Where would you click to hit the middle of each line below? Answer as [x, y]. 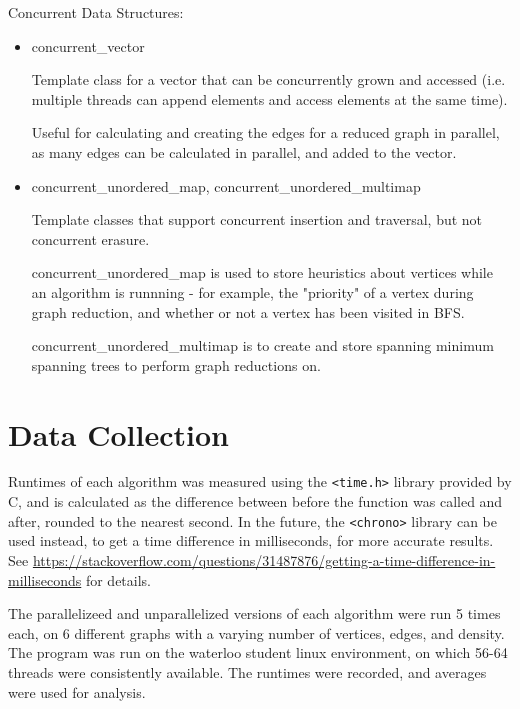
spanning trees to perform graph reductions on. [176, 364]
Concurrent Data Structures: [96, 12]
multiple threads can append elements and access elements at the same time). [269, 98]
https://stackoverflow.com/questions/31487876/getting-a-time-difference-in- [264, 559]
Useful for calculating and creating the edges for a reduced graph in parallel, [265, 132]
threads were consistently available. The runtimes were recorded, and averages [247, 671]
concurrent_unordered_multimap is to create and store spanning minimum [262, 345]
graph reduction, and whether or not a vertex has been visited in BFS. [248, 311]
